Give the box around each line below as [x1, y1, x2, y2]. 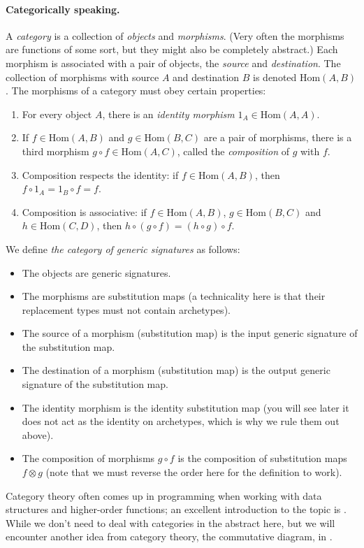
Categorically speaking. [6, 1, 120, 16]
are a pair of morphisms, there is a [203, 130, 352, 145]
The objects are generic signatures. [22, 265, 171, 280]
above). [22, 427, 54, 442]
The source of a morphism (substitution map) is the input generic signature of [22, 326, 358, 340]
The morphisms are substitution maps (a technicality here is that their [22, 289, 326, 303]
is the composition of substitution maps [177, 451, 347, 466]
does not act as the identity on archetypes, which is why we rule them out [22, 414, 340, 428]
